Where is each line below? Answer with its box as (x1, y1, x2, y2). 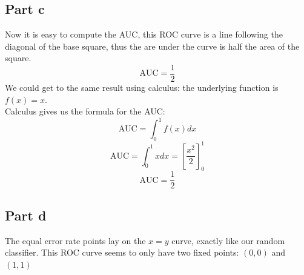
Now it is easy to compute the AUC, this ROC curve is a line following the (5, 28, 283, 41)
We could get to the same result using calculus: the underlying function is (5, 81, 279, 94)
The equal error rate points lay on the (5, 234, 146, 247)
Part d (5, 205, 47, 224)
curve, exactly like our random (171, 234, 285, 247)
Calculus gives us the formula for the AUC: (5, 105, 165, 118)
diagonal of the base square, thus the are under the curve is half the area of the (5, 39, 300, 52)
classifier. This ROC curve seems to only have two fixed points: (5, 246, 239, 259)
